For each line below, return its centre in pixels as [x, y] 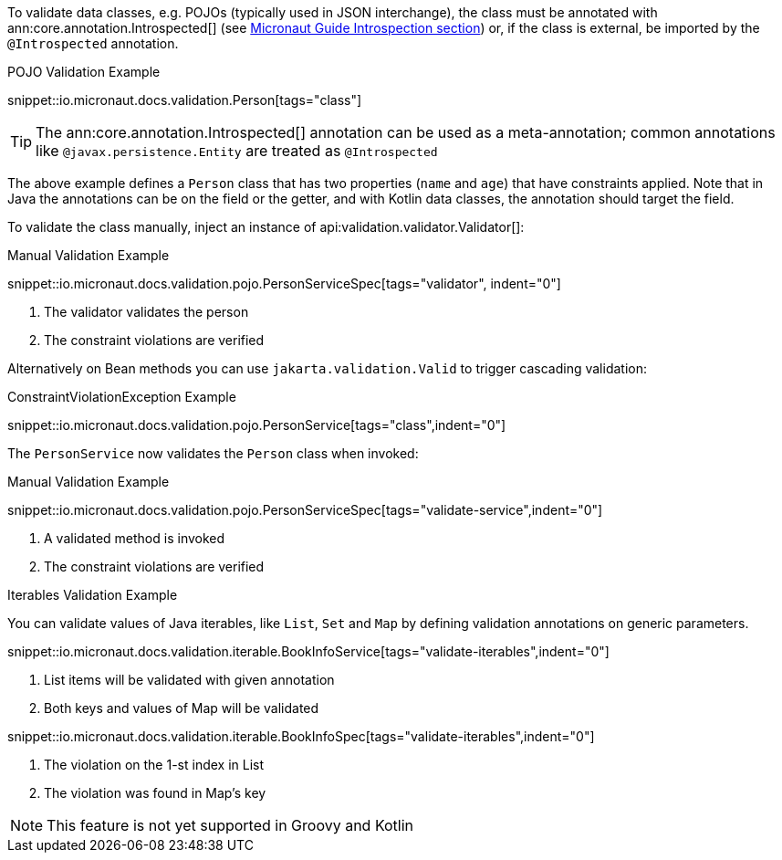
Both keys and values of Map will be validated [182, 708]
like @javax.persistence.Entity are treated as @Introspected [237, 151]
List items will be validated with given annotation [189, 680]
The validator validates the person [146, 312]
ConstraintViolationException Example [122, 397]
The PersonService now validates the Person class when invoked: [213, 453]
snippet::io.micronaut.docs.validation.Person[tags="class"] [185, 100]
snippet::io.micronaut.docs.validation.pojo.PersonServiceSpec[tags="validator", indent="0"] [284, 283]
